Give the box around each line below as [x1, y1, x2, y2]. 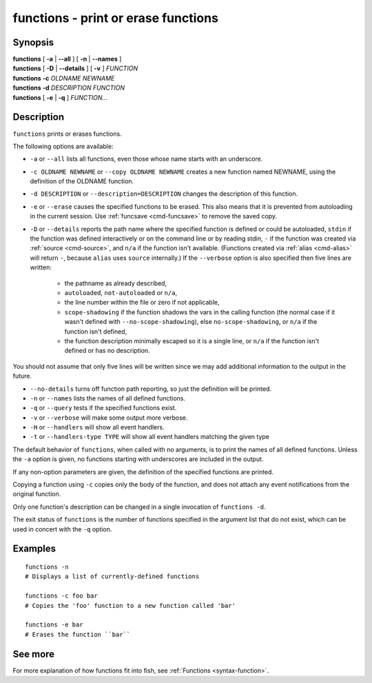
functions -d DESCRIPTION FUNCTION [12, 83, 125, 92]
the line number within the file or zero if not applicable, [64, 298, 220, 307]
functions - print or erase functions [12, 10, 218, 26]
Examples [12, 543, 56, 555]
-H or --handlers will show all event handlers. [30, 423, 165, 431]
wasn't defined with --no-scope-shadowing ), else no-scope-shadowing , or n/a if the [64, 318, 318, 326]
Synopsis [12, 37, 54, 48]
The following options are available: [12, 142, 114, 150]
